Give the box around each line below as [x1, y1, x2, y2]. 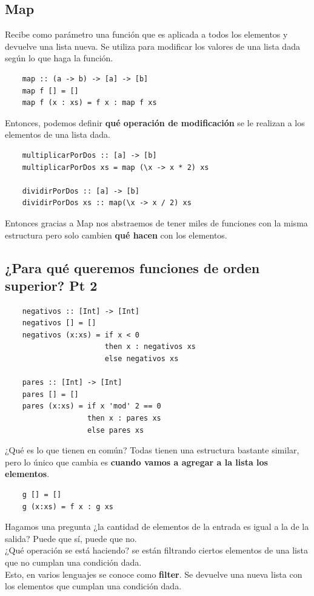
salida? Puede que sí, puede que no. [5, 532, 137, 544]
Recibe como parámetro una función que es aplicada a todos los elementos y [5, 28, 288, 41]
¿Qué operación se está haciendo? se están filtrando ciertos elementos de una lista [5, 544, 308, 557]
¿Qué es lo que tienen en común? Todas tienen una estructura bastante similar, [5, 444, 299, 456]
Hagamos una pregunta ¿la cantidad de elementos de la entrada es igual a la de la [5, 520, 309, 533]
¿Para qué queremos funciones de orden [5, 258, 260, 277]
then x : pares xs [87, 414, 161, 423]
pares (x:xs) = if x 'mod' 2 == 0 [22, 402, 161, 411]
